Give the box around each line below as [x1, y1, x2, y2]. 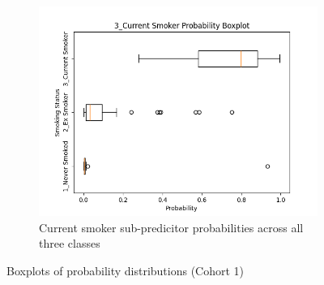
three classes [39, 235, 100, 252]
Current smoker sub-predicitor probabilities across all [39, 218, 304, 235]
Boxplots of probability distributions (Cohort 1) [6, 261, 245, 279]
